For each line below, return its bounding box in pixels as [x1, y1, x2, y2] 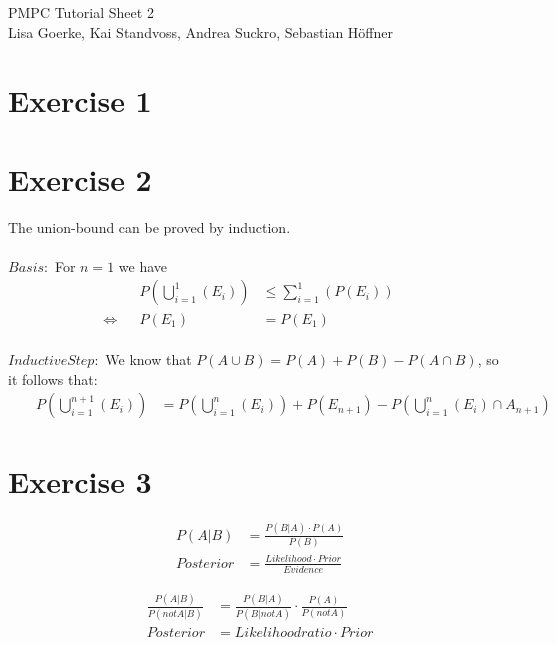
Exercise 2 [8, 158, 152, 199]
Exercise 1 [8, 80, 152, 121]
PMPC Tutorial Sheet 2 [8, 2, 154, 22]
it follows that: [8, 368, 98, 389]
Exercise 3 [8, 460, 152, 501]
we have [118, 255, 168, 276]
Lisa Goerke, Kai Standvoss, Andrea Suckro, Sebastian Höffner [8, 21, 393, 42]
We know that [105, 349, 192, 370]
